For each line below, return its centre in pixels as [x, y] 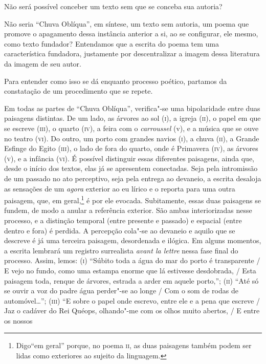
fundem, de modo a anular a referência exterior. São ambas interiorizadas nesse [128, 210]
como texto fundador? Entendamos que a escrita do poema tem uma [112, 43]
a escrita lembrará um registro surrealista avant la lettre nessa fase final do [121, 250]
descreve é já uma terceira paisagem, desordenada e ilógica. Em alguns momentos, [133, 240]
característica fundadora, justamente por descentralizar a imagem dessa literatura [132, 53]
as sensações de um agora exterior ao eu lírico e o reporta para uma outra [120, 188]
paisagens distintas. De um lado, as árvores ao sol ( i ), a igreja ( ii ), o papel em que [132, 118]
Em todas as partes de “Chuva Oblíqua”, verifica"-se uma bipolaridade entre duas [132, 108]
